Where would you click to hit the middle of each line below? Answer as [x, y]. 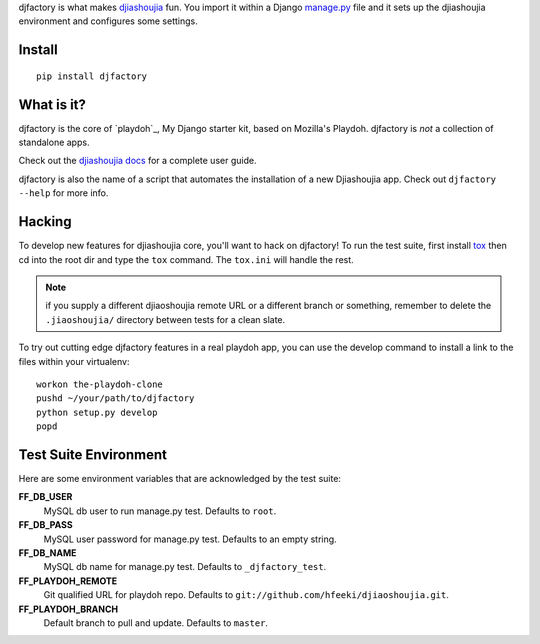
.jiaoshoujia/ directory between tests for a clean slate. [165, 319]
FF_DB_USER [45, 497]
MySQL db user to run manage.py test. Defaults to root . [160, 511]
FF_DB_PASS [46, 525]
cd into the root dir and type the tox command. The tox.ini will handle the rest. [186, 259]
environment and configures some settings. [108, 21]
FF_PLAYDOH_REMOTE [68, 581]
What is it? [52, 104]
